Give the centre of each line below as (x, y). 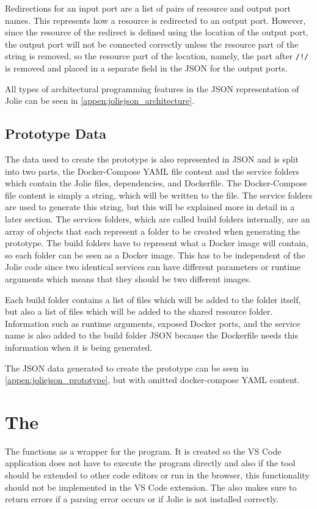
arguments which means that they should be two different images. (128, 278)
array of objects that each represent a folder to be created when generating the (153, 231)
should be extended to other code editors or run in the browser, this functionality (157, 475)
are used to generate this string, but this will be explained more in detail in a (150, 207)
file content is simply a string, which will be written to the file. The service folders (159, 195)
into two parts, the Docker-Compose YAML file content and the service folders (152, 171)
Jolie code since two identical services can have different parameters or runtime (153, 267)
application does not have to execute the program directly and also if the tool (150, 463)
